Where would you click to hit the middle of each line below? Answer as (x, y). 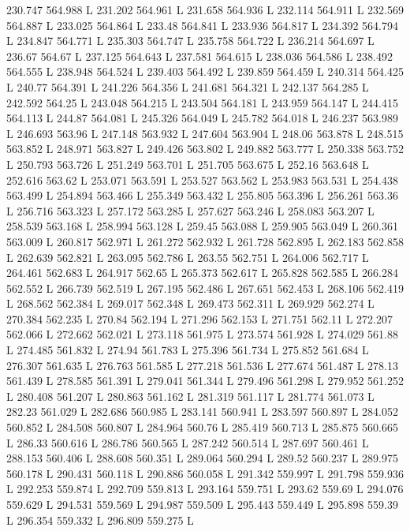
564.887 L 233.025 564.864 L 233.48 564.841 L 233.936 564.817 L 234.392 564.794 (202, 25)
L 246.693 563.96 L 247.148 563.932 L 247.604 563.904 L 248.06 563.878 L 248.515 (205, 133)
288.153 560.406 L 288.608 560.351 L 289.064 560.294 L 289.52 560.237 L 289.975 (202, 458)
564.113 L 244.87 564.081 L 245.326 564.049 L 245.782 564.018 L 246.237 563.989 (202, 118)
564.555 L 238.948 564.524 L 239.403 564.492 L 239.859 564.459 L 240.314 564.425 (205, 71)
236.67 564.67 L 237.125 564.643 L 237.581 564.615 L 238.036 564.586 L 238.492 (199, 56)
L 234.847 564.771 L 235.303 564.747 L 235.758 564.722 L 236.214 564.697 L (190, 41)
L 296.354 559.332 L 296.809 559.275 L (100, 520)
